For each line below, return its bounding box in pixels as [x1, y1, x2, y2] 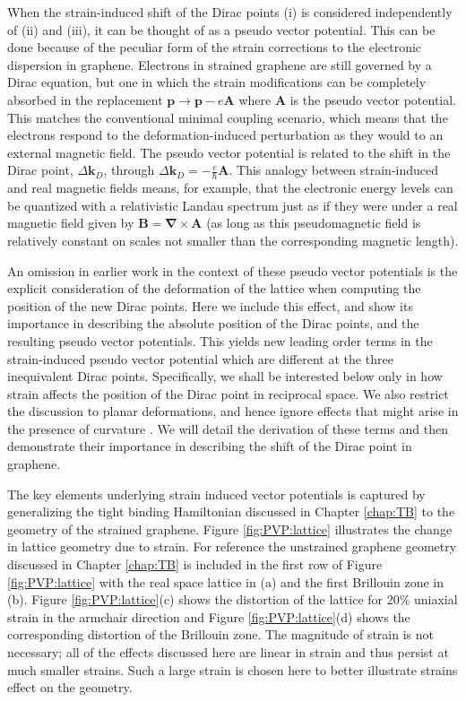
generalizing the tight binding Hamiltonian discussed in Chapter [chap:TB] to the [7, 502, 455, 521]
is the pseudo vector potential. [289, 90, 457, 108]
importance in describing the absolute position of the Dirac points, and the [7, 314, 419, 333]
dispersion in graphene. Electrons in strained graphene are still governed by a [7, 55, 432, 74]
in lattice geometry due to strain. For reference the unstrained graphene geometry [7, 537, 457, 556]
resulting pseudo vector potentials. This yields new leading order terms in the [7, 331, 433, 350]
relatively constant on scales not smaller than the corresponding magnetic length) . [7, 230, 459, 249]
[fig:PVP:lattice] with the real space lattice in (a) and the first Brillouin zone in [7, 572, 444, 591]
